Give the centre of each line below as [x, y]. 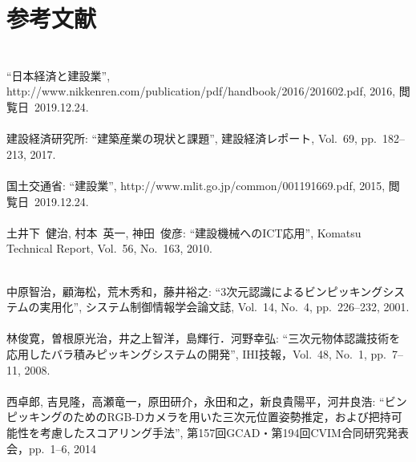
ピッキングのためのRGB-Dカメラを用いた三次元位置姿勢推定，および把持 [199, 417]
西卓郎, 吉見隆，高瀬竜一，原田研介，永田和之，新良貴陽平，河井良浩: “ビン [207, 401]
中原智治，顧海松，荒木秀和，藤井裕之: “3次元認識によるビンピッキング [195, 291]
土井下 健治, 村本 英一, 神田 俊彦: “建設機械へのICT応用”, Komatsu [184, 232]
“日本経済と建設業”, [59, 75]
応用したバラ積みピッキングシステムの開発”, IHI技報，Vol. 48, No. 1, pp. [197, 353]
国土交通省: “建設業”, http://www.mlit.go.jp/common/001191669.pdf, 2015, [196, 186]
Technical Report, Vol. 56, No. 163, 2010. [109, 248]
